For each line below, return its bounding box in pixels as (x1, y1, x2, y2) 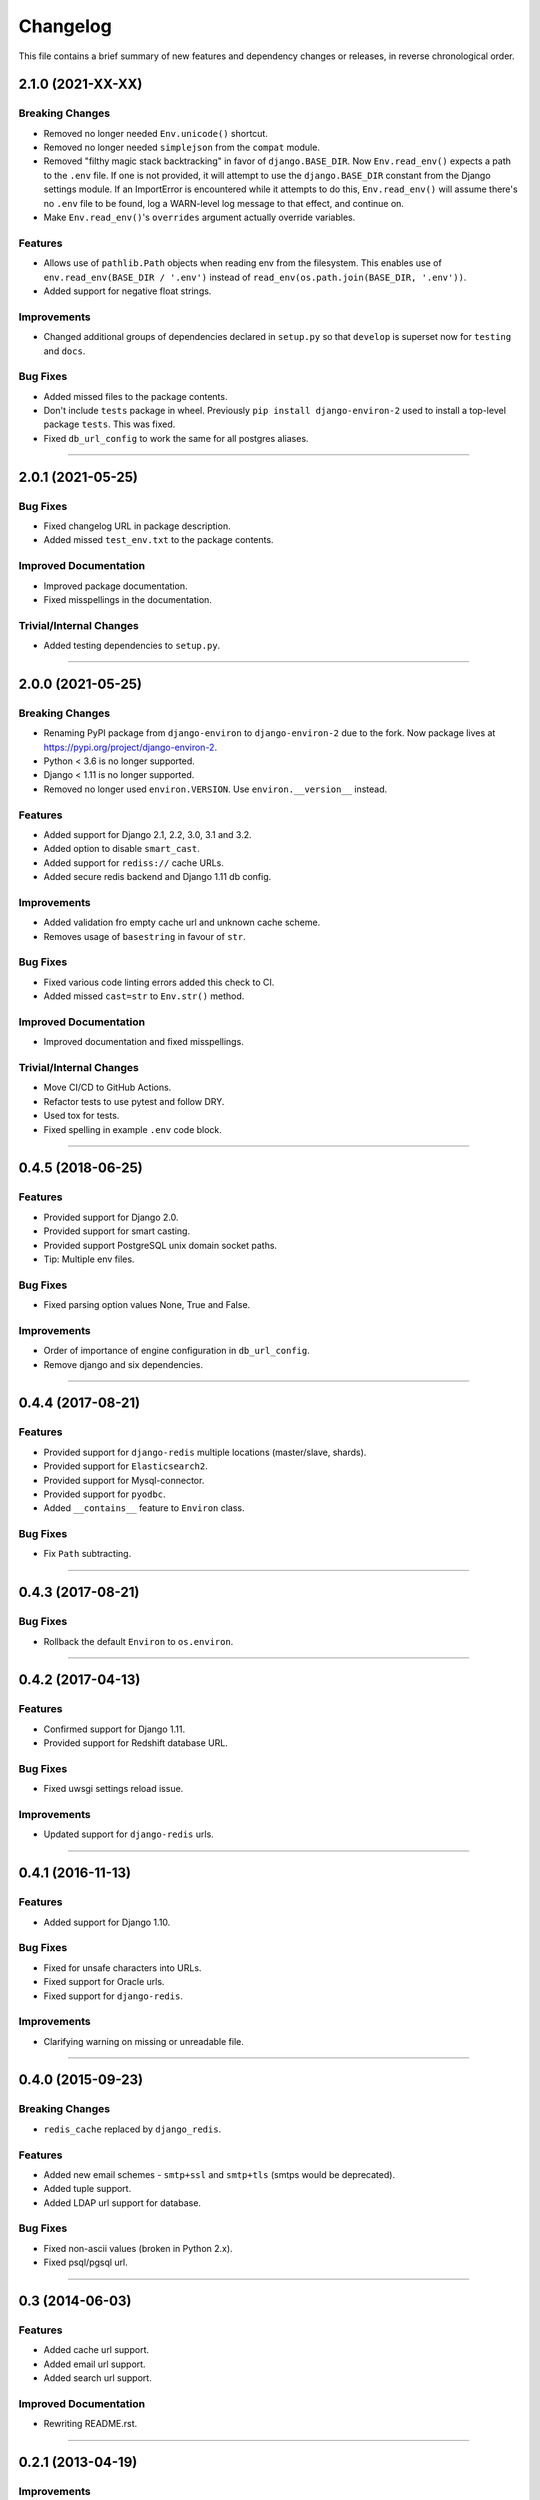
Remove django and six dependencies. (43, 1358, 204, 1370)
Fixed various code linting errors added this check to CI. (43, 976, 275, 988)
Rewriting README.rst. (43, 2418, 138, 2430)
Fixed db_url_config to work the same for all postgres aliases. (43, 432, 309, 444)
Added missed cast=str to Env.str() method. (43, 990, 245, 1002)
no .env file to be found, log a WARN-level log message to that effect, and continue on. (43, 197, 405, 209)
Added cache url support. (43, 2344, 150, 2356)
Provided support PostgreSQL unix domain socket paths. (43, 1239, 278, 1251)
